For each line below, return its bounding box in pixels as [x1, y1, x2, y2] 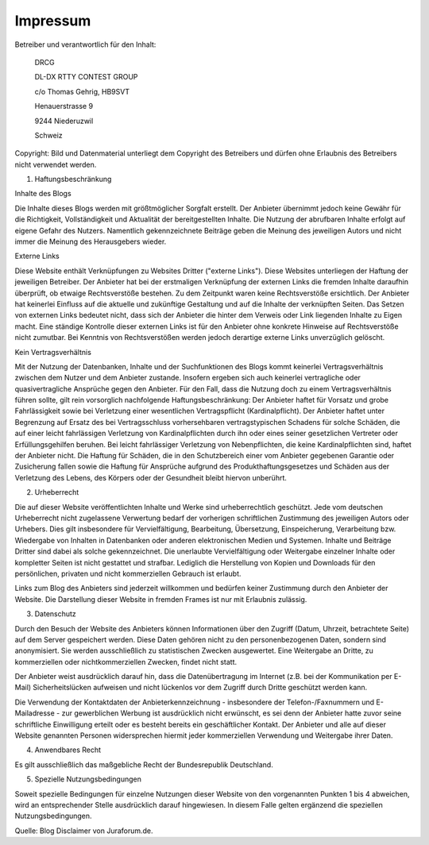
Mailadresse [14, 708, 55, 718]
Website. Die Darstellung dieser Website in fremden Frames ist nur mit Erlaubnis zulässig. [14, 594, 307, 604]
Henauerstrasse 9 [34, 102, 94, 111]
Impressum [14, 12, 91, 29]
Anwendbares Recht [34, 745, 102, 754]
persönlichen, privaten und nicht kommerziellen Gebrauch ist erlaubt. [14, 569, 242, 578]
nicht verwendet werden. [14, 160, 97, 169]
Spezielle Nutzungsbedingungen [34, 774, 142, 784]
